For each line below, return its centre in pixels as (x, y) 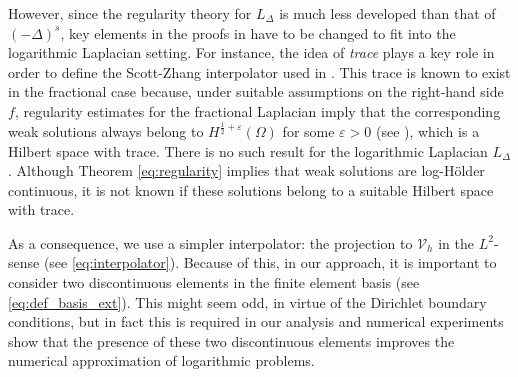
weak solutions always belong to (106, 130)
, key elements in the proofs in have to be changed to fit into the (258, 32)
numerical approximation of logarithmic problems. (161, 360)
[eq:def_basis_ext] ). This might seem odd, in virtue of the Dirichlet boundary (247, 301)
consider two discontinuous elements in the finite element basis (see (214, 282)
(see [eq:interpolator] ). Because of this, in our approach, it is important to (270, 262)
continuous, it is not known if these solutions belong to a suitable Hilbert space (251, 189)
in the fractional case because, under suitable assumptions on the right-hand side (256, 91)
